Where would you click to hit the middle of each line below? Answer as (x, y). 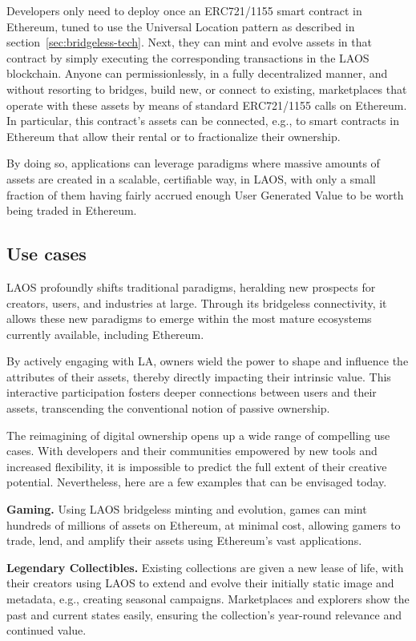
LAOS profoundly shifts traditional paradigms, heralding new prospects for (191, 286)
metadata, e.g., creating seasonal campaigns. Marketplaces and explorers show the (208, 599)
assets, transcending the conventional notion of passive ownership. (168, 408)
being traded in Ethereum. (72, 210)
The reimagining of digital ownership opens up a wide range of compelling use (198, 435)
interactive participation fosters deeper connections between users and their (192, 392)
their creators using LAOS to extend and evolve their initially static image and (200, 583)
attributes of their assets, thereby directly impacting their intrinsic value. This (199, 376)
